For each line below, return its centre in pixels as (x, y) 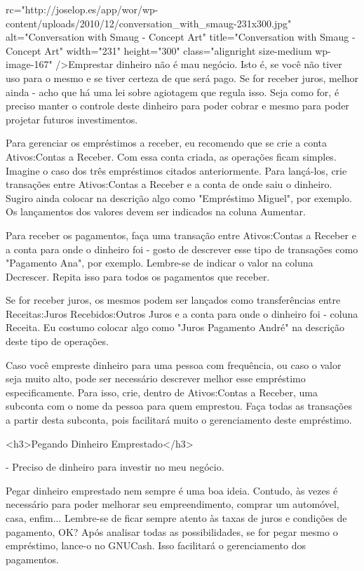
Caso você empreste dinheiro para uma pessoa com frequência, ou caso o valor (174, 364)
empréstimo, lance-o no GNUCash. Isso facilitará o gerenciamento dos (156, 545)
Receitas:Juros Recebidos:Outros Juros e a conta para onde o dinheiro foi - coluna (182, 313)
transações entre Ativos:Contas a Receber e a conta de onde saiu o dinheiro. (169, 184)
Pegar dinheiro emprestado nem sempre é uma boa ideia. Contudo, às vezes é (172, 490)
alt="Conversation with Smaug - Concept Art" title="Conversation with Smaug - (181, 37)
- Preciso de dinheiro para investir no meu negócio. (115, 467)
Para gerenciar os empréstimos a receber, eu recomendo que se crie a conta (167, 143)
